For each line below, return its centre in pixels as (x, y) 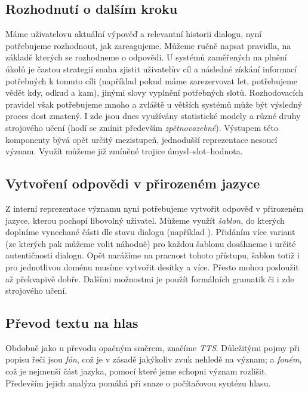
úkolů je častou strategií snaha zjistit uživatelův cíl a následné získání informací (151, 68)
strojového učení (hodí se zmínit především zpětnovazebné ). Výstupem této (142, 127)
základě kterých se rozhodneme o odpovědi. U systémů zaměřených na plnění (146, 57)
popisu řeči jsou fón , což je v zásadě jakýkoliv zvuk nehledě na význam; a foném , (154, 359)
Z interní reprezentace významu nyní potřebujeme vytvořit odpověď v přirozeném (155, 208)
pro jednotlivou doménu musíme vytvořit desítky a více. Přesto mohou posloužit (152, 266)
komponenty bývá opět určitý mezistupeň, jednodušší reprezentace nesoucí (141, 139)
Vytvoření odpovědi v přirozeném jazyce (133, 183)
